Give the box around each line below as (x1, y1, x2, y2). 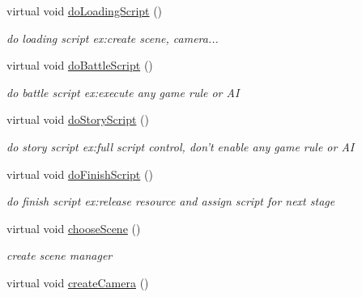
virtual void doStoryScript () (6, 111, 149, 128)
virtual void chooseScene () (6, 219, 141, 236)
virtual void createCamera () (6, 274, 149, 291)
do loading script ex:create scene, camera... (6, 29, 219, 46)
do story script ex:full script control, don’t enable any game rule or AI (6, 138, 355, 155)
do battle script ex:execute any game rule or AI (6, 83, 240, 100)
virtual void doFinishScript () (6, 165, 153, 182)
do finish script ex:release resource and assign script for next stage (6, 193, 335, 210)
